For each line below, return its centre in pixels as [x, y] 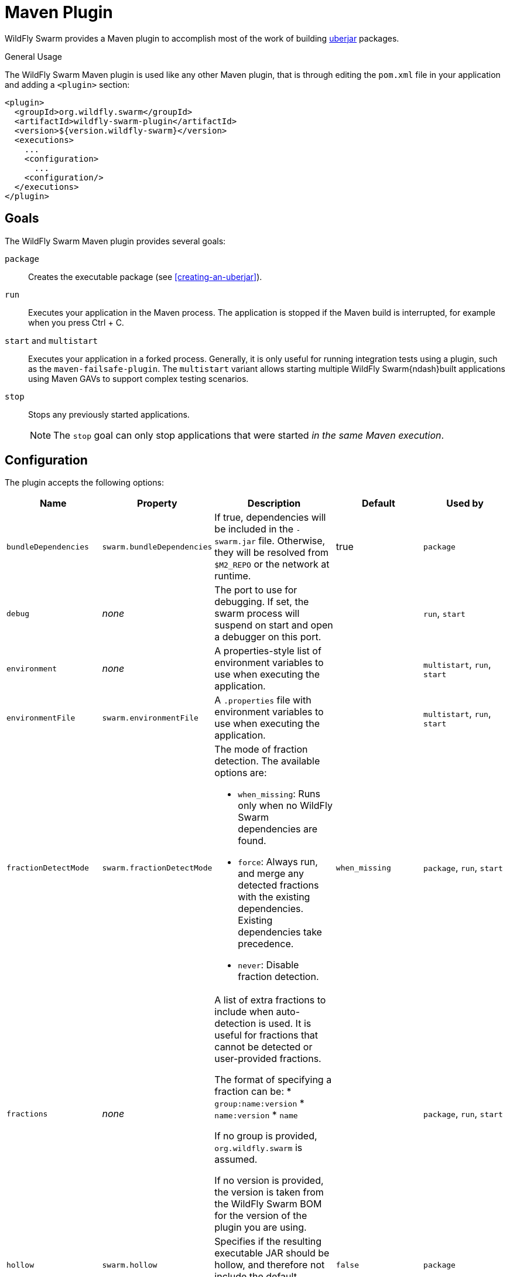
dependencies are [278, 829]
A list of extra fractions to [270, 1000]
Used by [465, 503]
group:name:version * [259, 1103]
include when [244, 1012]
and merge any [271, 874]
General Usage [33, 56]
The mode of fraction [261, 750]
